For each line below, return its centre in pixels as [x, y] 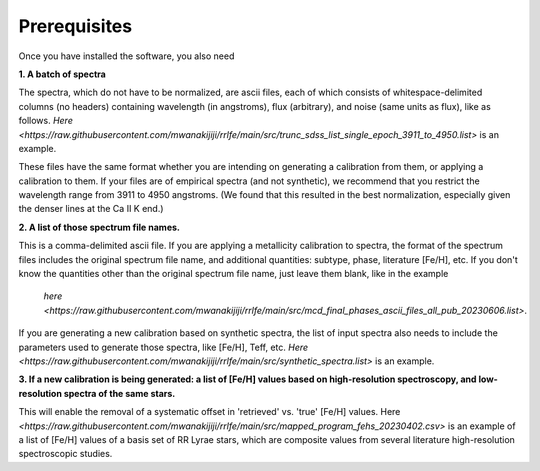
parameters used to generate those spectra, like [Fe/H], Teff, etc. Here [163, 347]
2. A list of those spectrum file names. [99, 227]
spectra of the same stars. [119, 393]
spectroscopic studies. [65, 454]
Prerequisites [75, 26]
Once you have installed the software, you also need [126, 56]
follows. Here [46, 121]
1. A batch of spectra [62, 74]
